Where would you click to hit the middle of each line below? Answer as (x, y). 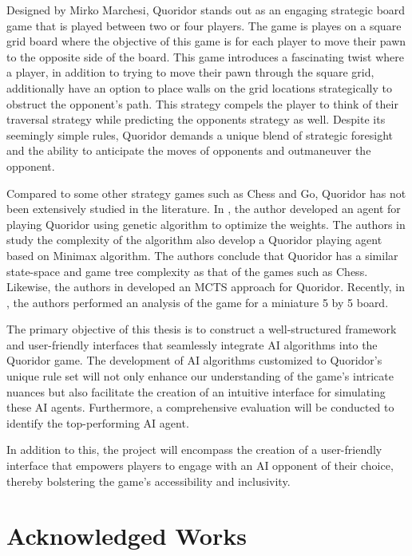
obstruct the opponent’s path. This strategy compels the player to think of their (202, 103)
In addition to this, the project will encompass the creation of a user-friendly (194, 450)
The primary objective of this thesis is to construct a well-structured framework (202, 329)
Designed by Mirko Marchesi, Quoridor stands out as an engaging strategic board (206, 10)
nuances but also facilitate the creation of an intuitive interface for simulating (196, 391)
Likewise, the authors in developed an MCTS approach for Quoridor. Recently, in (206, 287)
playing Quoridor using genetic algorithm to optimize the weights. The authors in (206, 224)
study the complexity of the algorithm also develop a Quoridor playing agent (194, 240)
